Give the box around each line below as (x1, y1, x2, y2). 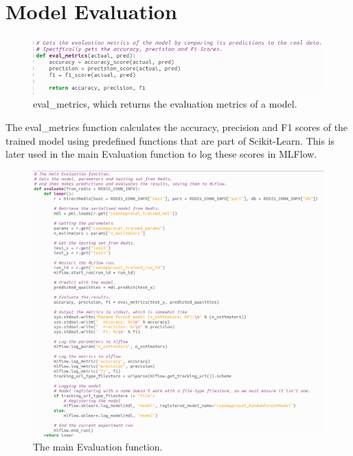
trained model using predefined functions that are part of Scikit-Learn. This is (5, 133, 335, 147)
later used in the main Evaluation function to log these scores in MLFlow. (5, 147, 317, 161)
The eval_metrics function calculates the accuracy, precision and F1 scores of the (5, 119, 348, 134)
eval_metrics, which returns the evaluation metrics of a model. (33, 97, 297, 111)
